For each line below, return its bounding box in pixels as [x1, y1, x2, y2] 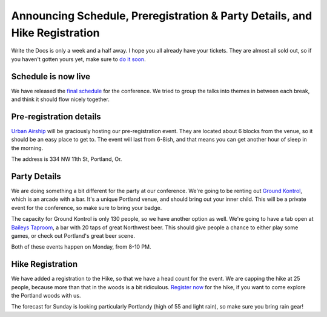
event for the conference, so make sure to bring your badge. [11, 204, 162, 211]
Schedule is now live [11, 71, 91, 82]
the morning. [11, 144, 44, 151]
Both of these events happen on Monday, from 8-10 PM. [11, 243, 151, 250]
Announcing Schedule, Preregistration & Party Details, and [11, 9, 312, 22]
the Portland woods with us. [11, 292, 81, 299]
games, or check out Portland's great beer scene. [11, 232, 136, 239]
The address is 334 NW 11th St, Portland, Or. [11, 155, 122, 163]
